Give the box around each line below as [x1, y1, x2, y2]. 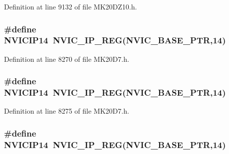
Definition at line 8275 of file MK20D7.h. [4, 106, 129, 116]
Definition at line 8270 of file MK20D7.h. [4, 53, 129, 64]
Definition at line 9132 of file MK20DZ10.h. [4, 1, 137, 11]
